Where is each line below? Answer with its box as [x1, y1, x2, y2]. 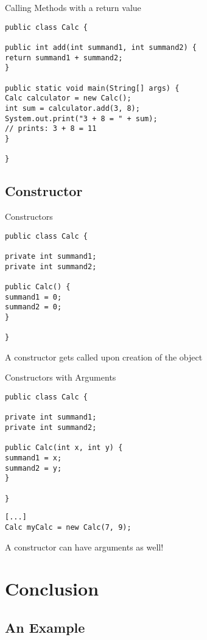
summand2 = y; [5, 463, 62, 473]
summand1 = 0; [5, 292, 62, 301]
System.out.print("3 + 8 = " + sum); [5, 114, 158, 123]
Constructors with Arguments [5, 371, 116, 384]
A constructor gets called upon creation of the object [5, 350, 203, 363]
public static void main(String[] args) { [5, 83, 180, 93]
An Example [5, 617, 85, 636]
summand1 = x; [5, 453, 62, 462]
